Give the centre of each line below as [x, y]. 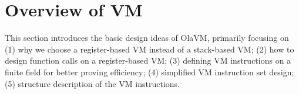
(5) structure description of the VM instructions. [92, 83]
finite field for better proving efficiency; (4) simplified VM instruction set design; [149, 72]
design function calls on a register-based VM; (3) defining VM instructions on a [148, 60]
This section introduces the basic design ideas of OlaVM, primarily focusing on [147, 38]
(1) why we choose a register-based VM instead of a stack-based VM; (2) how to [149, 49]
